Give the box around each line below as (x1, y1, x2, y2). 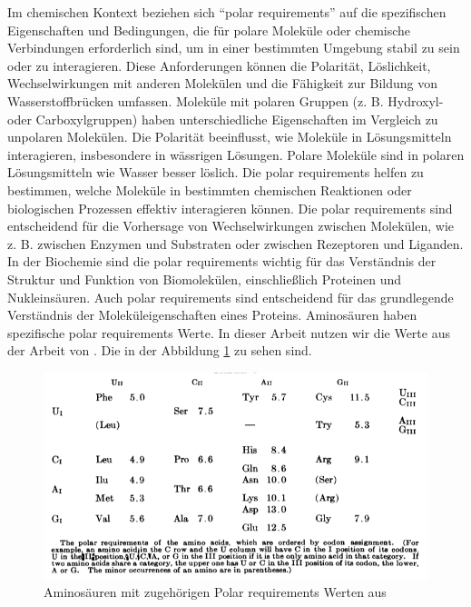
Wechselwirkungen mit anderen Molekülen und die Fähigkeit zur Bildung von (7, 74, 438, 93)
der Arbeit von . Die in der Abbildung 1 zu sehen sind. (7, 341, 312, 360)
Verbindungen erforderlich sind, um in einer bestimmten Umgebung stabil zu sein (7, 38, 460, 57)
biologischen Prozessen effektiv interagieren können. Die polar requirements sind (7, 198, 453, 217)
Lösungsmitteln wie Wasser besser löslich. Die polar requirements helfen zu (7, 163, 424, 182)
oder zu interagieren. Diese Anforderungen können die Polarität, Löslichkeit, (7, 55, 431, 75)
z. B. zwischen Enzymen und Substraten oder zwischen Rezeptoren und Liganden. (7, 234, 464, 253)
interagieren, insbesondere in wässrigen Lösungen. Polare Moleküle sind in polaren (7, 144, 465, 164)
